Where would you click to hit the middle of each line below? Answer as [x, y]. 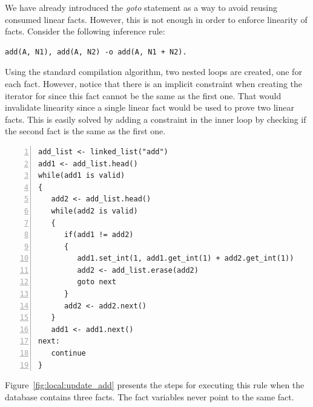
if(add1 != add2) [99, 235]
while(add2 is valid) [94, 211]
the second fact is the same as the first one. [85, 131]
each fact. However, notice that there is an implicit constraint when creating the [154, 83]
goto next [97, 282]
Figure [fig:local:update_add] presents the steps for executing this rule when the [155, 385]
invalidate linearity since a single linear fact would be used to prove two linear [150, 107]
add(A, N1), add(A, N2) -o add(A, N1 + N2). [96, 52]
